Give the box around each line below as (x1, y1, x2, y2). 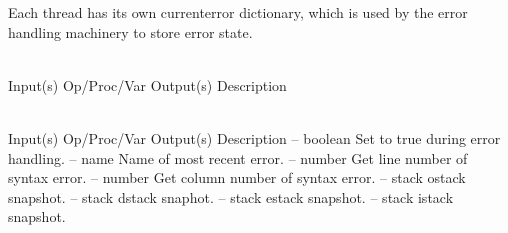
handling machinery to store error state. (8, 21, 253, 42)
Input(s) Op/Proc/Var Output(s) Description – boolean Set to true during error (8, 127, 501, 148)
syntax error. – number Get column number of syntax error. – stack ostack (8, 167, 466, 188)
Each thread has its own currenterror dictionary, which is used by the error (8, 2, 468, 22)
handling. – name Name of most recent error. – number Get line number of (8, 147, 468, 168)
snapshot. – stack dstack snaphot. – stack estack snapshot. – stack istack (8, 186, 454, 207)
